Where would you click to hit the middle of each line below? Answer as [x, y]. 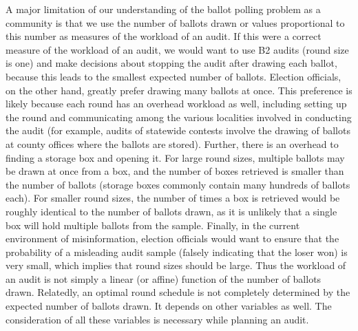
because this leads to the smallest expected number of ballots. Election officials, [173, 76]
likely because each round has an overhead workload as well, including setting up [176, 104]
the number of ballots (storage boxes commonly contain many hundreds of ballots [178, 184]
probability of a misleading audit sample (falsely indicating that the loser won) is [177, 252]
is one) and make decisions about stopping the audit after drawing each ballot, [171, 63]
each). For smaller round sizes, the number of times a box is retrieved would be [173, 198]
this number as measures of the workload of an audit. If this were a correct [164, 36]
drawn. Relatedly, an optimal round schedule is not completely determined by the [178, 292]
